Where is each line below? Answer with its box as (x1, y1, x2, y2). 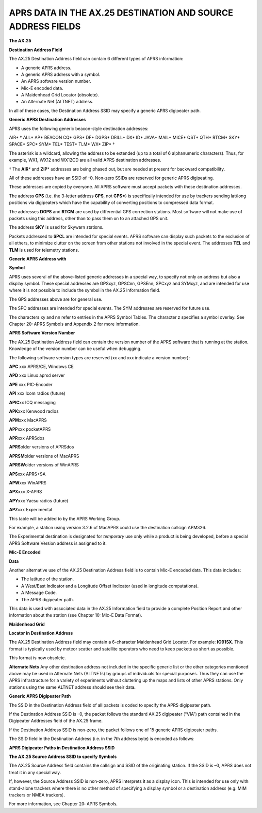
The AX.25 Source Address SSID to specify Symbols (9, 754, 117, 759)
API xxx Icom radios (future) (9, 390, 65, 396)
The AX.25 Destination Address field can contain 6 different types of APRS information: (9, 56, 184, 62)
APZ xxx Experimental (9, 507, 52, 513)
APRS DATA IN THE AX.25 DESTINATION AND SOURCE (9, 7, 233, 18)
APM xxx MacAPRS (9, 417, 47, 423)
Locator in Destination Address (9, 630, 73, 636)
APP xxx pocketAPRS (9, 426, 51, 432)
